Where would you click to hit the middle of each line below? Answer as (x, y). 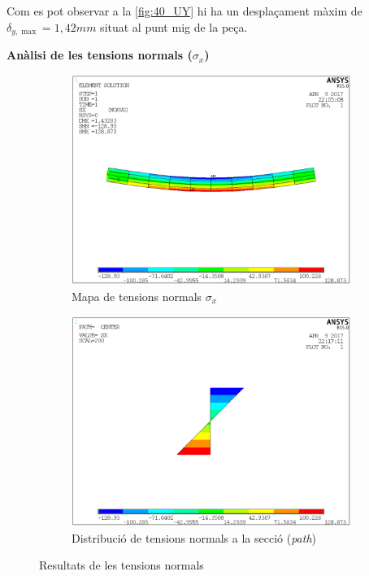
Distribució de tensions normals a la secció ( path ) (194, 537)
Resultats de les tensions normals (122, 565)
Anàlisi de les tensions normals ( (100, 55)
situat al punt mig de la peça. (174, 26)
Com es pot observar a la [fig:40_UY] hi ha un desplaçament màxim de (184, 11)
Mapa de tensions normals (137, 296)
